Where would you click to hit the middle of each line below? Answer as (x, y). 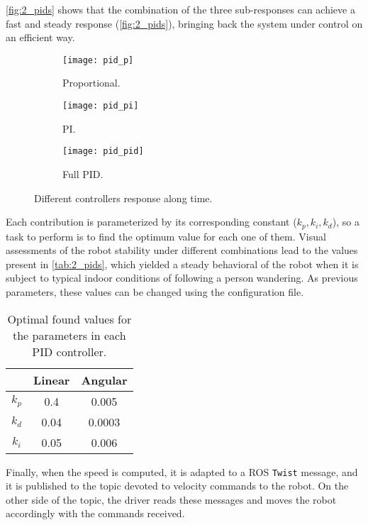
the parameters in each (69, 335)
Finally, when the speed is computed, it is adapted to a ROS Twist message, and (182, 471)
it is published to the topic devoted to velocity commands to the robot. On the (177, 486)
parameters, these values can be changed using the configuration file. (155, 291)
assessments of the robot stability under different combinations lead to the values (182, 250)
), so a (346, 222)
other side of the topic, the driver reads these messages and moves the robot (171, 499)
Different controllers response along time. (123, 198)
